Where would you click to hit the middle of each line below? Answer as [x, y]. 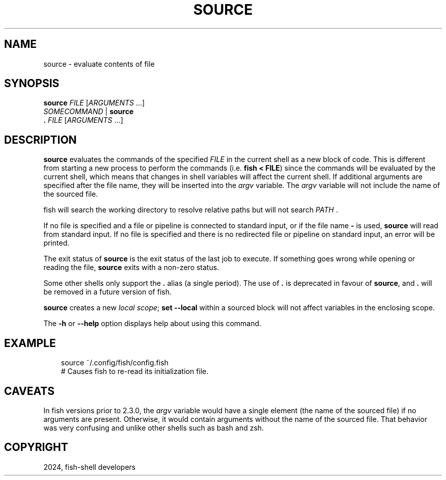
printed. [57, 243]
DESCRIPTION [40, 140]
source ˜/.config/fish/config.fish [115, 363]
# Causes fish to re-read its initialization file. [135, 371]
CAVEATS [29, 391]
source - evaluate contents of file [99, 64]
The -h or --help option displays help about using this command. [152, 324]
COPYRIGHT [36, 447]
